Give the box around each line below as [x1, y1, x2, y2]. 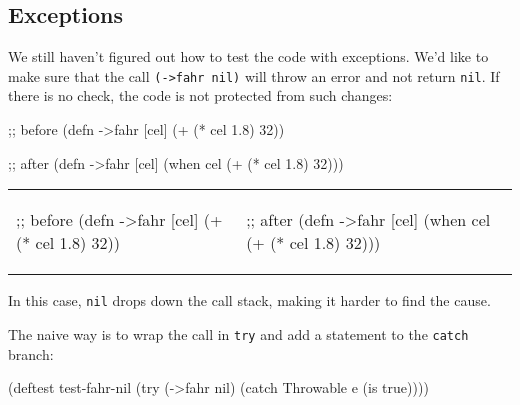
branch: [8, 343, 54, 364]
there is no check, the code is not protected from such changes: [8, 85, 393, 106]
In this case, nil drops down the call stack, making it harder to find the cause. [8, 290, 491, 311]
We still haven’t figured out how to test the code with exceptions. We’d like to [8, 46, 489, 67]
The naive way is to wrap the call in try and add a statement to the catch [8, 323, 469, 344]
